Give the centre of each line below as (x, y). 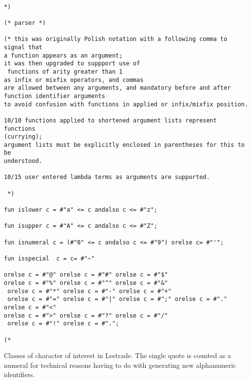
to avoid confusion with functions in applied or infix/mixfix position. (126, 104)
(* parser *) (25, 23)
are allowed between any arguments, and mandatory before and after (117, 88)
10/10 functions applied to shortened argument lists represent (110, 120)
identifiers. (19, 374)
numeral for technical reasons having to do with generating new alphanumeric (120, 365)
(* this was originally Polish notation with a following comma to (116, 39)
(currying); (23, 137)
